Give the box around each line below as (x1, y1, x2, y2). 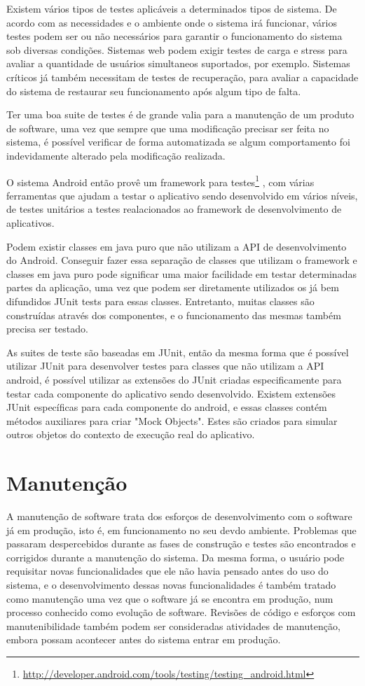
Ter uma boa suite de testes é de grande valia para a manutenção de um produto (6, 107, 354, 122)
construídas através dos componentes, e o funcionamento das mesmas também (6, 307, 341, 322)
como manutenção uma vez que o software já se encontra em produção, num (6, 591, 333, 605)
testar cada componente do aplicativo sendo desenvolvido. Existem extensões (6, 386, 336, 400)
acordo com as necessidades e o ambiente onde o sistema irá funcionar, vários (6, 15, 337, 29)
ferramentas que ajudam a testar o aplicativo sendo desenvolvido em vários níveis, (6, 188, 358, 202)
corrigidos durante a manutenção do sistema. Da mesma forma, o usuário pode (6, 549, 345, 564)
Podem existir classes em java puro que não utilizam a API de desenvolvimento (6, 239, 347, 253)
